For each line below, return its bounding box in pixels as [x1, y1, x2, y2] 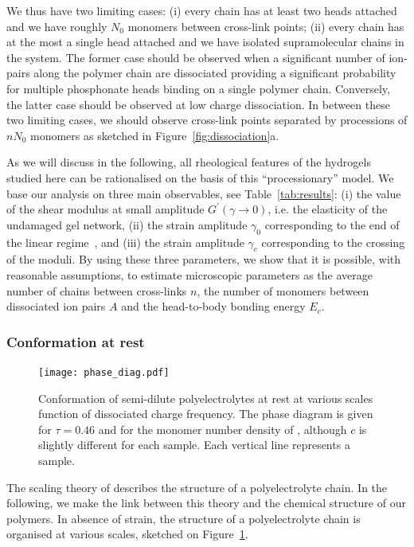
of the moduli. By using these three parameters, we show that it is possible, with [6, 251, 401, 268]
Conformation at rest [6, 331, 145, 351]
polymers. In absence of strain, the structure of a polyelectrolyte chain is [6, 510, 361, 526]
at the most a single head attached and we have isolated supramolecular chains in [6, 33, 404, 50]
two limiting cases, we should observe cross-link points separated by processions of [6, 111, 408, 128]
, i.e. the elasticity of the [268, 201, 388, 217]
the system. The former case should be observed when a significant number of [6, 49, 385, 65]
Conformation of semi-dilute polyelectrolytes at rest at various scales [38, 389, 373, 406]
